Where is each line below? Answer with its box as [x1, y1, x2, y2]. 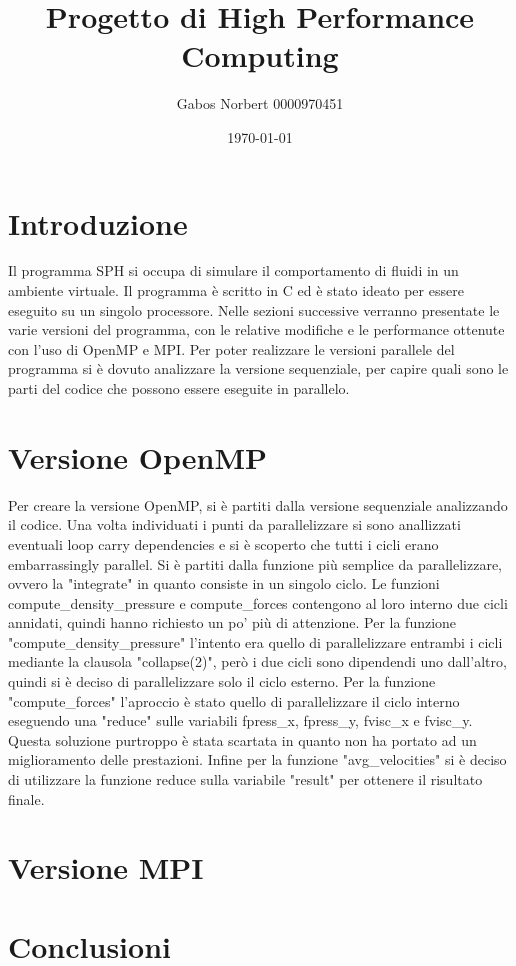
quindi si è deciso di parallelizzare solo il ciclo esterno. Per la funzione [8, 671, 436, 692]
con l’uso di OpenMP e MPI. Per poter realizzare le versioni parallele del [8, 338, 455, 359]
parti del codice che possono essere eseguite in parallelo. [8, 378, 350, 398]
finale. [8, 788, 45, 809]
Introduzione [8, 202, 188, 243]
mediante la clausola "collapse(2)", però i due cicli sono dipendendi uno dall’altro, [8, 651, 507, 672]
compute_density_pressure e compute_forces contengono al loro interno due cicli [8, 592, 508, 613]
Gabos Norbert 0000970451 [176, 93, 344, 114]
